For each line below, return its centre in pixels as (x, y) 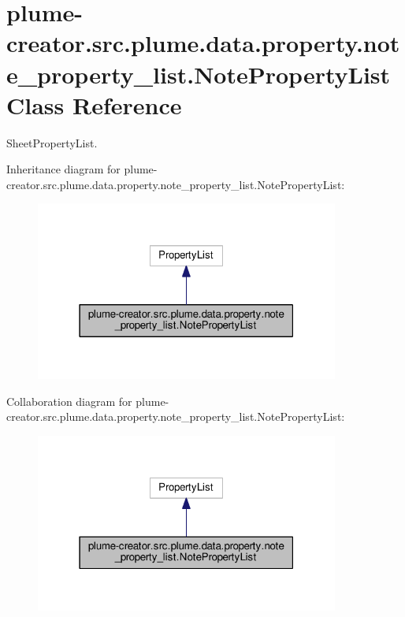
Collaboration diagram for (69, 401)
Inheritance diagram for (63, 169)
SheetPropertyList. (52, 142)
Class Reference (94, 104)
